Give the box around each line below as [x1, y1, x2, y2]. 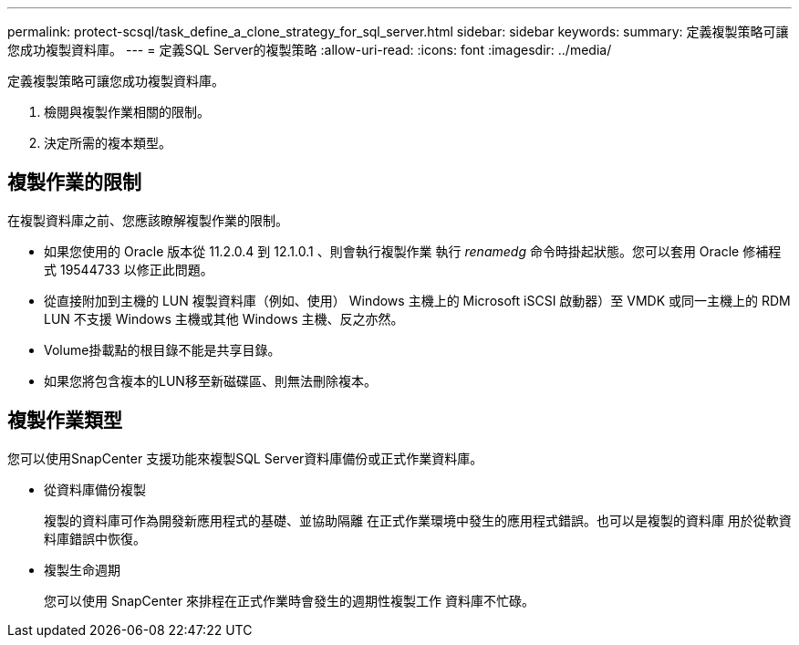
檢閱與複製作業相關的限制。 [44, 104, 210, 120]
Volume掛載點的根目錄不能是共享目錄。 [44, 341, 281, 358]
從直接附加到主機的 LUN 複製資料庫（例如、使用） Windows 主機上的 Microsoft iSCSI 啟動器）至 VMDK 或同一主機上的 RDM [44, 292, 791, 308]
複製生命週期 [44, 561, 120, 577]
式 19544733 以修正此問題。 [44, 261, 213, 277]
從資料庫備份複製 [44, 481, 146, 497]
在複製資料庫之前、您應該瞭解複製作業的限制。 [7, 212, 288, 228]
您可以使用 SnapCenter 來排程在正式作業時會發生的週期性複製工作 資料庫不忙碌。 [44, 592, 535, 609]
